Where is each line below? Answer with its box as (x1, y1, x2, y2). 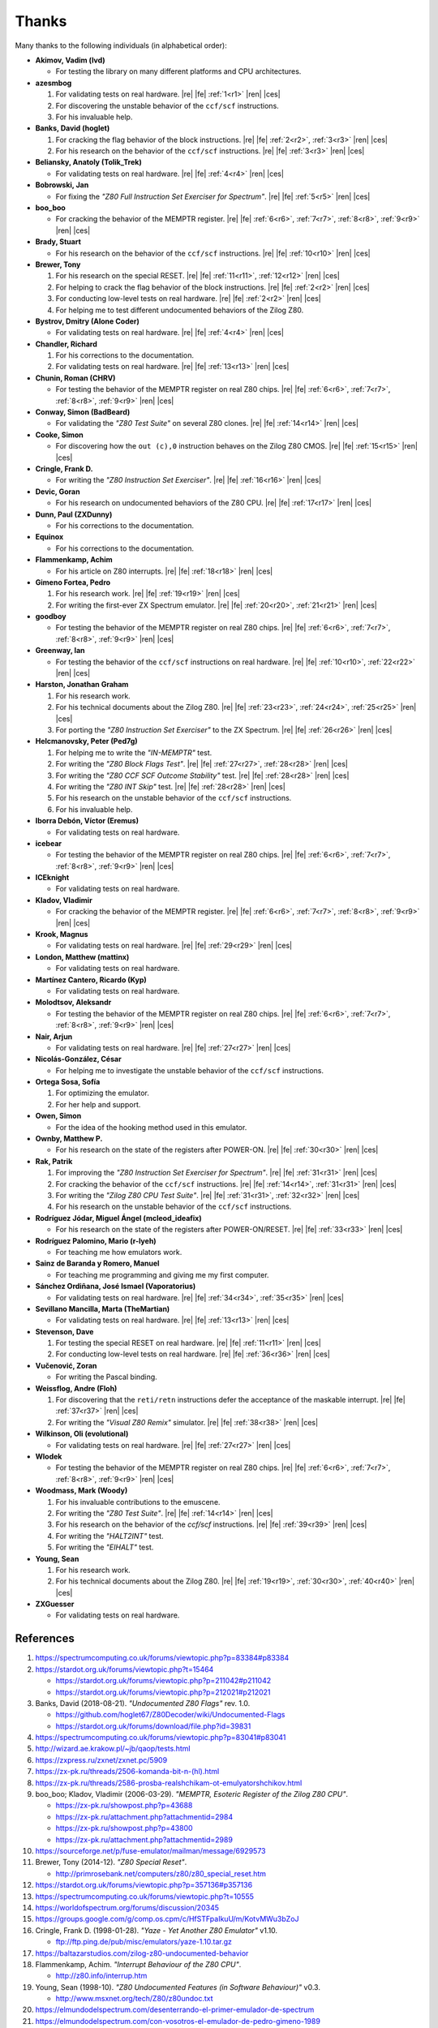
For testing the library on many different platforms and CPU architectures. (55, 67, 302, 76)
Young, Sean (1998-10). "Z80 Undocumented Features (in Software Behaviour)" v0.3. (35, 1982, 320, 1991)
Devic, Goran (35, 487, 80, 496)
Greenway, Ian (35, 646, 85, 655)
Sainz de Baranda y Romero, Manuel (35, 1258, 160, 1269)
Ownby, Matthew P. (35, 1134, 103, 1144)
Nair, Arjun (35, 1031, 73, 1042)
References (15, 1631, 75, 1646)
